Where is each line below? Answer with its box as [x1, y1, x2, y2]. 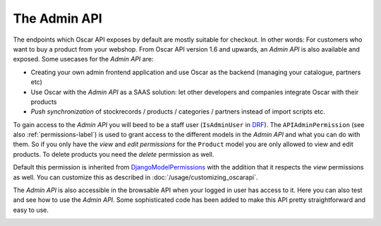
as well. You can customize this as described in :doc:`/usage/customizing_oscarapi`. [13, 173, 258, 182]
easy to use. [13, 206, 49, 214]
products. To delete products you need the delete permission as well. [13, 150, 214, 158]
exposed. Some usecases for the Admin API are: [13, 55, 154, 64]
